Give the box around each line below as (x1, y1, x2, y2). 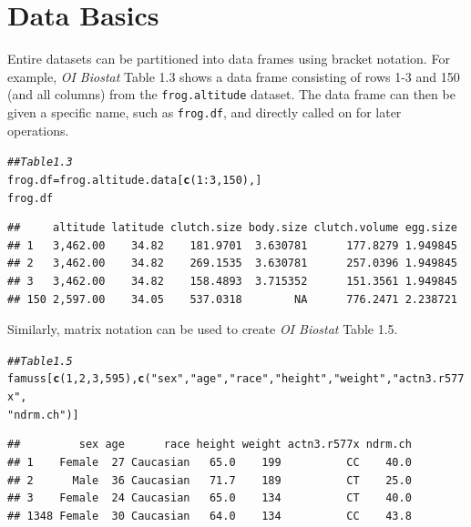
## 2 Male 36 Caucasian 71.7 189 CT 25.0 (7, 473, 412, 487)
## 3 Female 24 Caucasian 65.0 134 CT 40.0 (7, 492, 412, 505)
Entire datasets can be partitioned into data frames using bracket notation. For (7, 49, 450, 68)
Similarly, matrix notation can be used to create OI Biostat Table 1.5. (7, 319, 398, 339)
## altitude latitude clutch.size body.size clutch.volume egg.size (7, 221, 457, 235)
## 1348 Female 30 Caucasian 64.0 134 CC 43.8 (7, 509, 412, 522)
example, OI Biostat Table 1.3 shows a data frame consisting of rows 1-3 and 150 (7, 66, 460, 86)
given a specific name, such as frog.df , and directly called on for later (7, 102, 402, 121)
